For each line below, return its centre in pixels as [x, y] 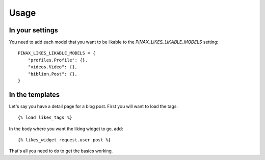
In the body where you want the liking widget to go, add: [66, 129]
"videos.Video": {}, [53, 67]
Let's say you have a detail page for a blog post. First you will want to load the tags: [93, 106]
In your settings [34, 30]
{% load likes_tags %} [45, 118]
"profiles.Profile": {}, [58, 60]
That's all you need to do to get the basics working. [61, 151]
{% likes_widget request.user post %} [65, 140]
